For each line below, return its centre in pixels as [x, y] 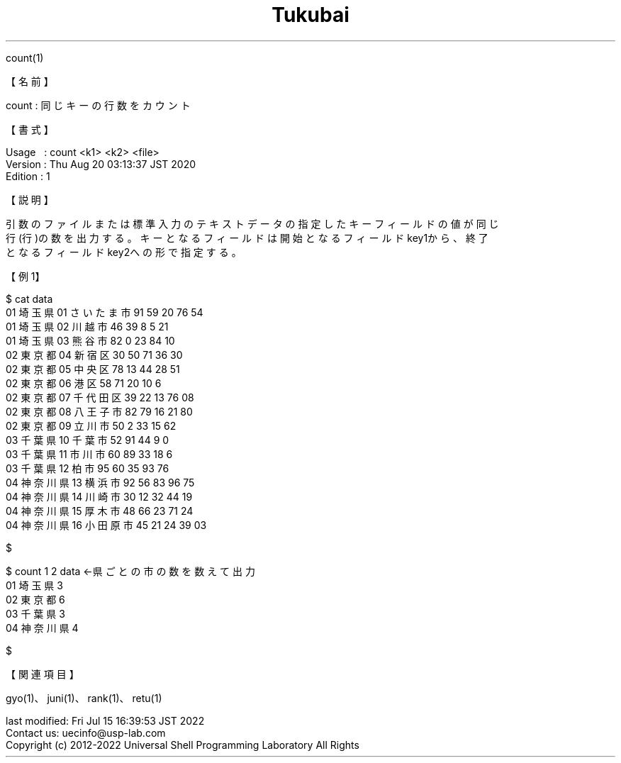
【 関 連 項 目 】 [43, 674]
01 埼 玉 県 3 [34, 585]
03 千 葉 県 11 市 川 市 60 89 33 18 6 [89, 454]
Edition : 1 [28, 176]
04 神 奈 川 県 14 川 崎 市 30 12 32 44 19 [99, 496]
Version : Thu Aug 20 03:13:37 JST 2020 [101, 164]
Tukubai [310, 15]
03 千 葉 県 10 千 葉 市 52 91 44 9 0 [88, 440]
